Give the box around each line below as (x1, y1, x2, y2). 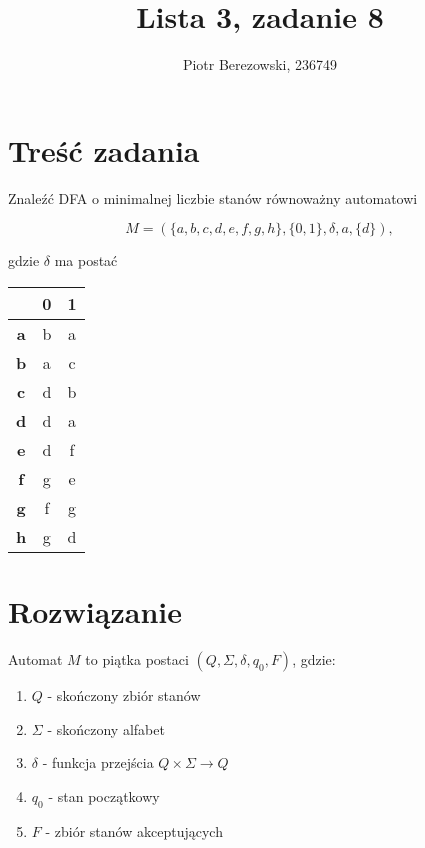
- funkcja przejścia (42, 752, 154, 773)
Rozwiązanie (8, 591, 182, 632)
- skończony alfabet (47, 718, 165, 739)
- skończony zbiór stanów (47, 684, 201, 705)
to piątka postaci (85, 648, 189, 669)
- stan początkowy (48, 785, 160, 806)
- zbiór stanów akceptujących (45, 820, 223, 841)
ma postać (54, 250, 118, 271)
